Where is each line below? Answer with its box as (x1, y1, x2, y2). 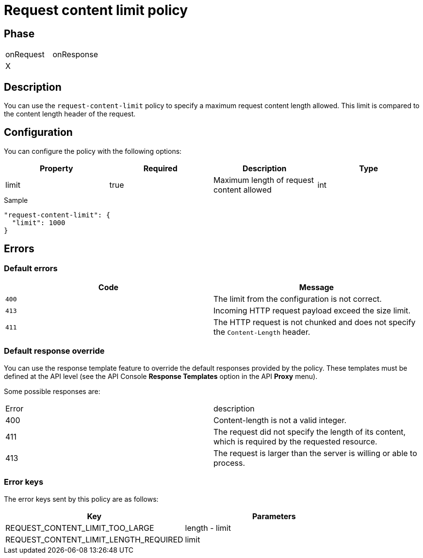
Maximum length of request (213, 175, 314, 185)
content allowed (213, 184, 272, 195)
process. (213, 458, 245, 468)
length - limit (185, 523, 231, 533)
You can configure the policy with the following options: (4, 147, 182, 155)
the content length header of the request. (4, 110, 136, 118)
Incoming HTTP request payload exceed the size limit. (213, 306, 411, 316)
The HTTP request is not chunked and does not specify (213, 317, 416, 328)
